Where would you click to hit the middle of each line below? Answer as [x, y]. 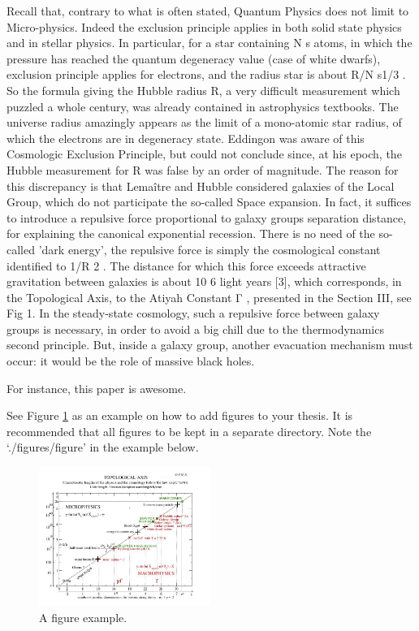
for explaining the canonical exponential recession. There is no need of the [191, 233]
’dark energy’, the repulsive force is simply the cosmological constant [209, 249]
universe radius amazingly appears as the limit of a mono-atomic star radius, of [204, 122]
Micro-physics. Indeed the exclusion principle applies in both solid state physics [204, 26]
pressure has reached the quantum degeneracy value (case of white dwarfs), [194, 58]
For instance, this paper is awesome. [97, 388]
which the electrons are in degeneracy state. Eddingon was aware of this [186, 138]
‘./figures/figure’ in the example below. [103, 447]
